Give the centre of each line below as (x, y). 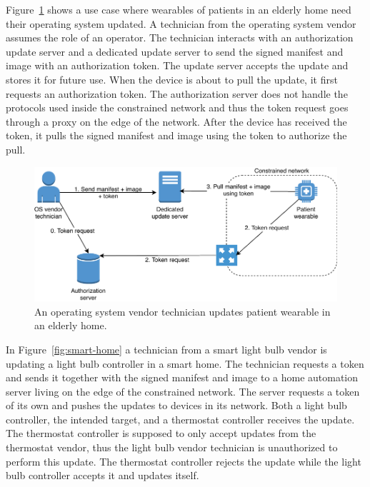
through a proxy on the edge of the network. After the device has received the (176, 121)
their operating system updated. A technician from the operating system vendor (181, 23)
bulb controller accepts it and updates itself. (102, 475)
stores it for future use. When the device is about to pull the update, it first (172, 79)
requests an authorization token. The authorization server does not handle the (177, 93)
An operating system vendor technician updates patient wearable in (182, 311)
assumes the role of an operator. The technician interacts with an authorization (180, 37)
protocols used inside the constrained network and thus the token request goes (177, 107)
